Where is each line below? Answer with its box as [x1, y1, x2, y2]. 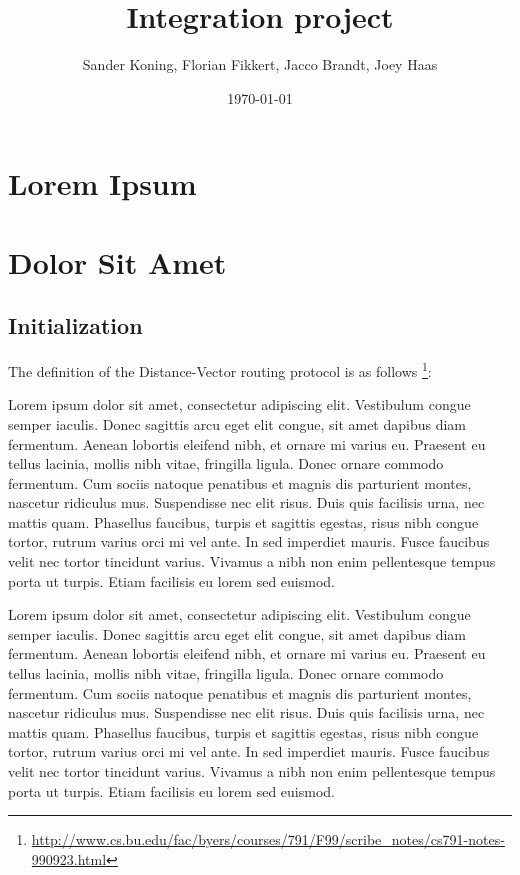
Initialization [8, 310, 143, 341]
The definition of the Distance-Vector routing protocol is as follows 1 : [8, 358, 432, 381]
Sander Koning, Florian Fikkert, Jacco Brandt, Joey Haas [82, 54, 438, 75]
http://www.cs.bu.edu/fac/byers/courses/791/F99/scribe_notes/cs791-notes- [31, 829, 505, 850]
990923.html [31, 848, 107, 869]
